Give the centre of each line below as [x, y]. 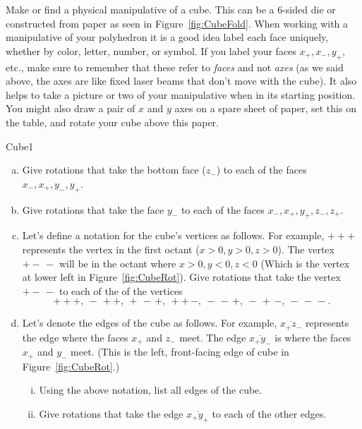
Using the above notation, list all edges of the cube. [151, 390]
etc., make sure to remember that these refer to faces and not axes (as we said [175, 67]
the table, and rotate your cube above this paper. [112, 122]
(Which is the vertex [305, 263]
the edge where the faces [75, 337]
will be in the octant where [117, 263]
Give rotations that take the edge [111, 413]
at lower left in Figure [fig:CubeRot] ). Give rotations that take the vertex [181, 277]
